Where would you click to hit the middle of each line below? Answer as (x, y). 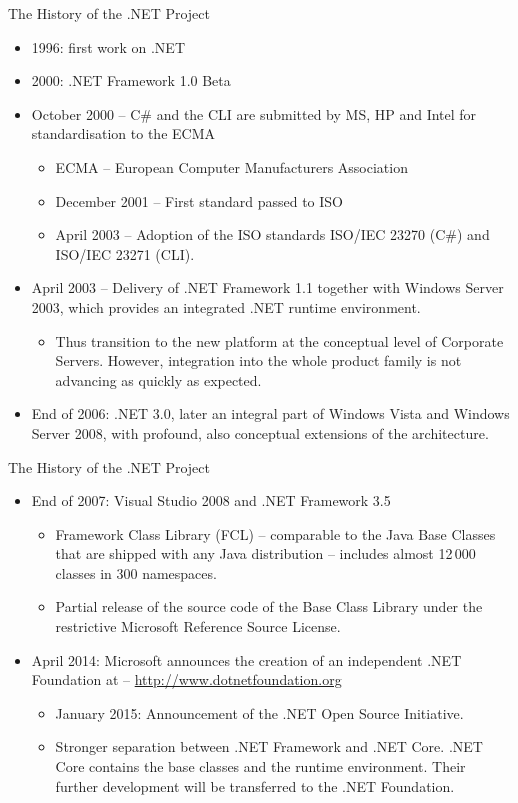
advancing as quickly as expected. (158, 379)
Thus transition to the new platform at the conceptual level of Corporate (279, 340)
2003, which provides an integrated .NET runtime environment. (226, 306)
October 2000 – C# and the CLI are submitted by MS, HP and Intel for (254, 113)
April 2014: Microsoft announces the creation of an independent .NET (246, 659)
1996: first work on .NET (108, 46)
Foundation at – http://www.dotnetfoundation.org (186, 679)
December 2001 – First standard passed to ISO (199, 200)
